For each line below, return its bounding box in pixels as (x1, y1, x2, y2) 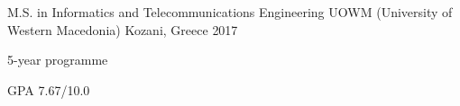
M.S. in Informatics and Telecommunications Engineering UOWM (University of (7, 3, 453, 21)
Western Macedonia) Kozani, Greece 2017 (7, 20, 238, 39)
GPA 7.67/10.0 (7, 80, 90, 99)
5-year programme (7, 50, 108, 69)
